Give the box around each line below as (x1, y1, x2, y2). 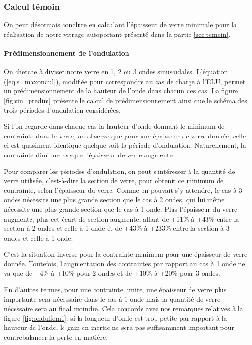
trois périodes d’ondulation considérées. (4, 104, 121, 115)
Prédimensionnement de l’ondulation (4, 48, 129, 58)
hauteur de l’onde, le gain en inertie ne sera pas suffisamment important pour (4, 322, 234, 332)
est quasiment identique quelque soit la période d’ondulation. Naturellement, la (11, 140, 246, 150)
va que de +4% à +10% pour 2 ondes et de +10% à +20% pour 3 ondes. (4, 268, 220, 278)
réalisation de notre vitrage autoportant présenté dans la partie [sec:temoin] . (4, 29, 231, 39)
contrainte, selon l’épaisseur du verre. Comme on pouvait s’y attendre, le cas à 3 (4, 185, 242, 195)
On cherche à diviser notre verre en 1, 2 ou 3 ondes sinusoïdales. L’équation (4, 67, 228, 77)
